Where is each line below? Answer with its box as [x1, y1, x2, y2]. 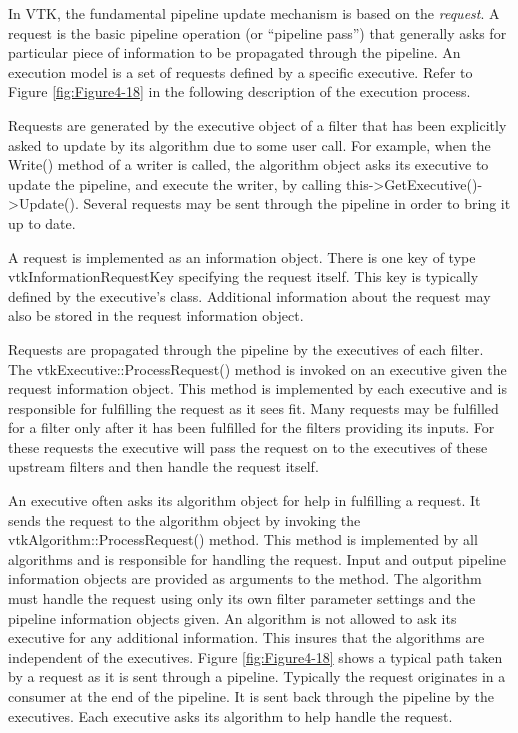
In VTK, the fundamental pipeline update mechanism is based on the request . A [8, 3, 500, 23]
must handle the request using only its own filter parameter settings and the [8, 588, 476, 609]
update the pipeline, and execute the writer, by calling [8, 173, 342, 194]
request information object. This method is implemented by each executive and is [8, 378, 507, 399]
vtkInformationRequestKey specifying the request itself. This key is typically [8, 266, 479, 287]
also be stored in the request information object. [8, 305, 304, 326]
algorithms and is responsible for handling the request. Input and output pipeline [8, 548, 507, 569]
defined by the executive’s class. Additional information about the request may [8, 285, 491, 306]
